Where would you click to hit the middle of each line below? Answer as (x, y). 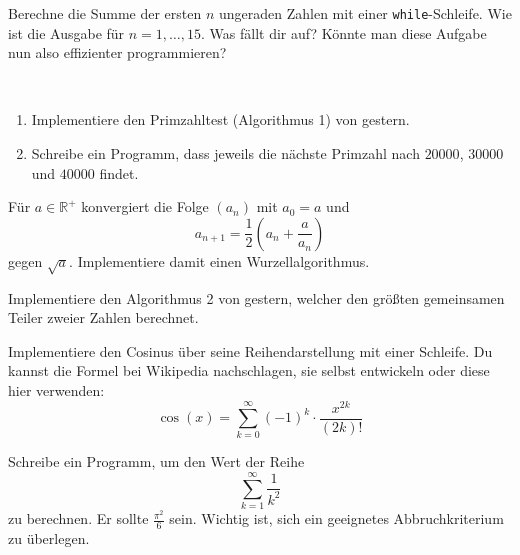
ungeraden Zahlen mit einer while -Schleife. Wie (365, 13)
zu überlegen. (49, 537)
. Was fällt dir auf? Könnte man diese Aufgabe (344, 32)
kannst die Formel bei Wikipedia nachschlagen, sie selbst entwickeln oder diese (249, 370)
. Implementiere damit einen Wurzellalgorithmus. (219, 260)
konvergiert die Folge (145, 206)
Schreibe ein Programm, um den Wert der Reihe (156, 461)
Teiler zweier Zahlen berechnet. (103, 317)
